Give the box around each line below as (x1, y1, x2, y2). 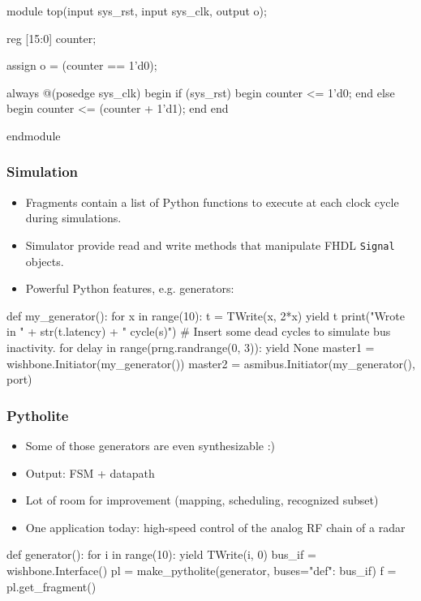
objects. (25, 252, 64, 269)
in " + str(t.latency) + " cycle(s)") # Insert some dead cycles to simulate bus (6, 323, 391, 340)
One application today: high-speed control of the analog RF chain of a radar (25, 518, 406, 535)
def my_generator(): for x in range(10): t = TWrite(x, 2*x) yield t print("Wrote (6, 307, 405, 324)
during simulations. (25, 209, 122, 226)
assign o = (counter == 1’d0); (6, 57, 157, 74)
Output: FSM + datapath (25, 464, 155, 481)
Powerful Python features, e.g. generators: (25, 280, 234, 297)
